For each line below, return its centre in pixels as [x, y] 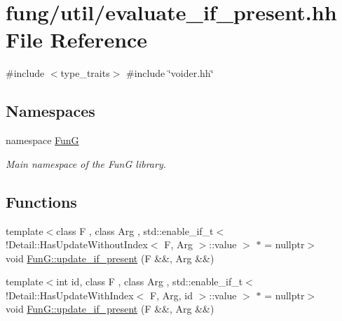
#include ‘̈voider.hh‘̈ [170, 73]
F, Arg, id [171, 295]
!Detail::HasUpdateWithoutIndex [77, 244]
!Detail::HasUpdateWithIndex [70, 295]
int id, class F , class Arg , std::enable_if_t [150, 281]
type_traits [85, 73]
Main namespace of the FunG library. [86, 163]
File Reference [77, 40]
